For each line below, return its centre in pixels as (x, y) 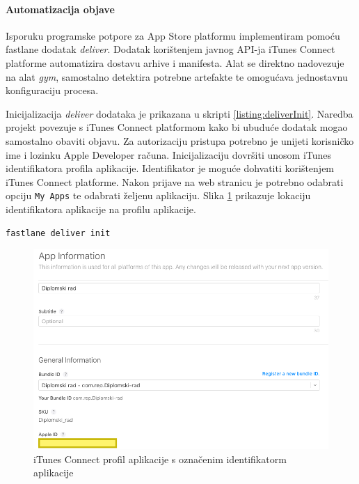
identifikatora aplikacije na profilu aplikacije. (101, 209)
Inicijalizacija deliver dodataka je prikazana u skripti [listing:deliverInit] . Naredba (179, 113)
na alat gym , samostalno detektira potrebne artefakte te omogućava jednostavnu (177, 76)
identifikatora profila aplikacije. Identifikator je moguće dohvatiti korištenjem (170, 168)
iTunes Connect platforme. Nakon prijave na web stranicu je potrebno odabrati (175, 181)
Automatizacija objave (60, 9)
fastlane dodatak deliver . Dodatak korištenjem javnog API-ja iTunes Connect (170, 49)
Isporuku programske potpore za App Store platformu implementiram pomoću (173, 35)
